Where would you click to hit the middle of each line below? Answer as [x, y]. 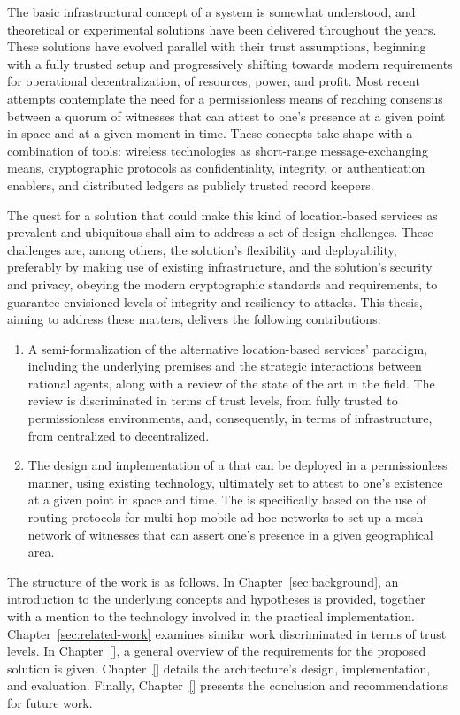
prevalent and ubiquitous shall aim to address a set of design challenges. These [220, 232]
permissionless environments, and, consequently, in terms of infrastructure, [230, 418]
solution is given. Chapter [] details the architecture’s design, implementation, [219, 668]
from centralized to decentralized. [119, 435]
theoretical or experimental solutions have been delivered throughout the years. [222, 29]
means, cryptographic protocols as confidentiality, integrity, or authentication [216, 168]
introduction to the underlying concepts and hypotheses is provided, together [216, 599]
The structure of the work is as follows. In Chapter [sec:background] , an [203, 581]
